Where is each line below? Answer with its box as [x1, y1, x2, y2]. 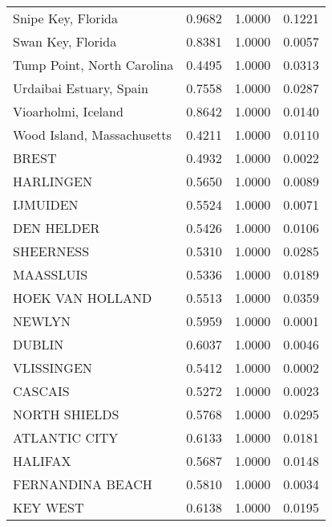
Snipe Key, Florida [13, 9, 118, 27]
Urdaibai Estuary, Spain [13, 79, 148, 97]
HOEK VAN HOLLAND [13, 288, 152, 307]
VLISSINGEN [13, 358, 92, 377]
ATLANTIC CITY [13, 428, 119, 447]
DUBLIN [13, 335, 64, 353]
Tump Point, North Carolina [13, 55, 174, 74]
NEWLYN [13, 312, 71, 330]
